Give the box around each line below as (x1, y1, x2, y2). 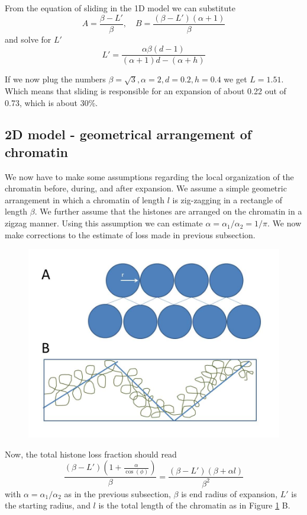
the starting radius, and (5, 499, 91, 511)
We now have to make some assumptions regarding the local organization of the (5, 170, 294, 183)
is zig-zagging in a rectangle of (172, 193, 283, 206)
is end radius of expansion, (181, 487, 278, 500)
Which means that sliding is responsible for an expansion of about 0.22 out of (5, 84, 286, 97)
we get (224, 73, 247, 85)
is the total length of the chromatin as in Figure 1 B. (98, 499, 290, 511)
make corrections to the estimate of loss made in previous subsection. (5, 228, 256, 241)
